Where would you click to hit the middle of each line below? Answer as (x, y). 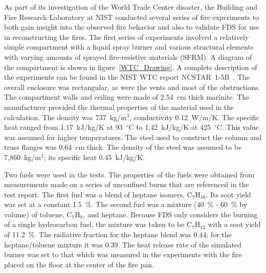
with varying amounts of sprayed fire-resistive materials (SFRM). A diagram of (128, 56)
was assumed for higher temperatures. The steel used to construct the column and (133, 137)
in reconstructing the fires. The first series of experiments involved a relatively (127, 37)
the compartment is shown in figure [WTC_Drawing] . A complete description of (131, 67)
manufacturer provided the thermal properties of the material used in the (119, 107)
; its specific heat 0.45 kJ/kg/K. (94, 157)
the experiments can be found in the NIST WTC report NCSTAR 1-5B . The (127, 77)
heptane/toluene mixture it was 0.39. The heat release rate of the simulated (123, 244)
